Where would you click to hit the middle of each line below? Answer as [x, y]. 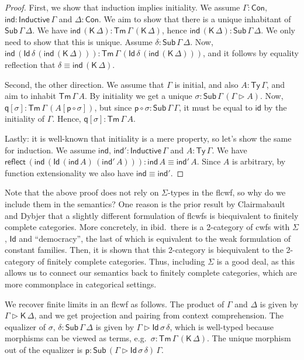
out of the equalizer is [44, 350]
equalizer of [25, 326]
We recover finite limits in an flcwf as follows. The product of [115, 304]
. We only [278, 30]
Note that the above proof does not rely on [82, 192]
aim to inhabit [30, 96]
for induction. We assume [50, 150]
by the [275, 107]
